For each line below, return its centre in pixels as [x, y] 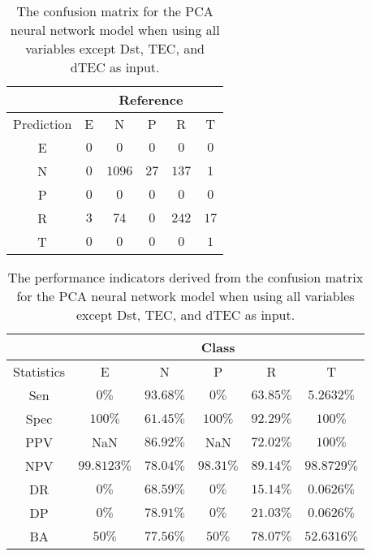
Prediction [43, 124]
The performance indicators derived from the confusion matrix [185, 277]
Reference [151, 99]
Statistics [39, 371]
